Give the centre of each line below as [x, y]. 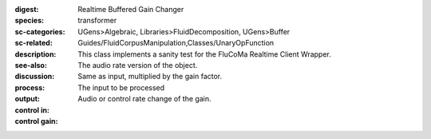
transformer [97, 21]
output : [27, 99]
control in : [32, 110]
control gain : [36, 121]
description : [36, 54]
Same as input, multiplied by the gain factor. [150, 77]
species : [29, 21]
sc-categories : [40, 31]
